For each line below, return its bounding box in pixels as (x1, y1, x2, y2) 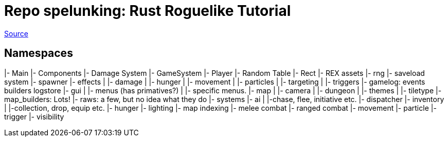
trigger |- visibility (4, 112, 64, 121)
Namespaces (4, 47, 73, 60)
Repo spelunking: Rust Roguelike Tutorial (4, 2, 291, 19)
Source (4, 29, 28, 38)
